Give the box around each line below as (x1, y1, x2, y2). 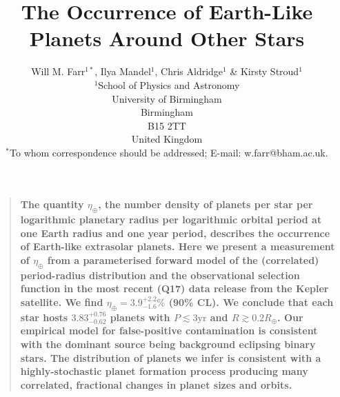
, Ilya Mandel (94, 64, 151, 79)
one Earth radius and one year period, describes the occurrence (20, 225, 330, 240)
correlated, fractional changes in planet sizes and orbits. (20, 377, 292, 391)
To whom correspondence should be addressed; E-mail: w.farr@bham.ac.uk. (10, 145, 328, 159)
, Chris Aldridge (154, 64, 223, 79)
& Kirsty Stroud (230, 64, 299, 79)
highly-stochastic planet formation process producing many (20, 364, 308, 378)
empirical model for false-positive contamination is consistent (20, 323, 318, 338)
